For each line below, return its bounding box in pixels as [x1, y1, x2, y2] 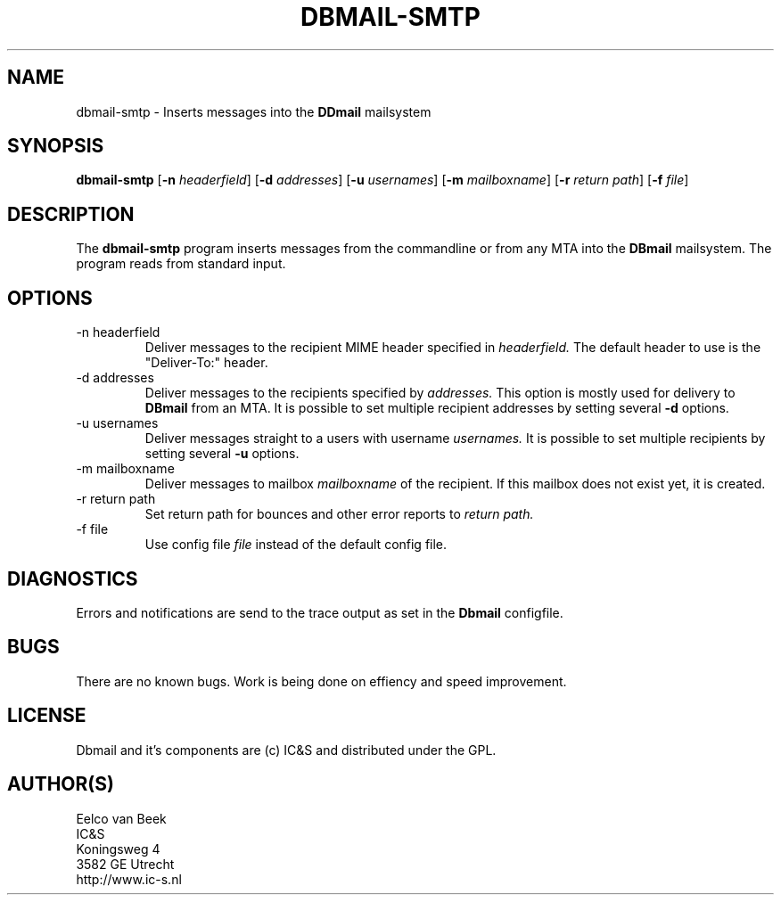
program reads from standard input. [76, 256, 286, 272]
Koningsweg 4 [76, 840, 160, 857]
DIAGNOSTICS [7, 567, 138, 590]
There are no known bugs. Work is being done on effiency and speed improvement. [76, 673, 567, 689]
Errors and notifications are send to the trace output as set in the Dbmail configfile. [76, 604, 563, 620]
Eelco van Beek [76, 810, 167, 826]
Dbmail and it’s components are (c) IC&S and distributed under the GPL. [76, 742, 497, 758]
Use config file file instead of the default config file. [144, 537, 448, 553]
